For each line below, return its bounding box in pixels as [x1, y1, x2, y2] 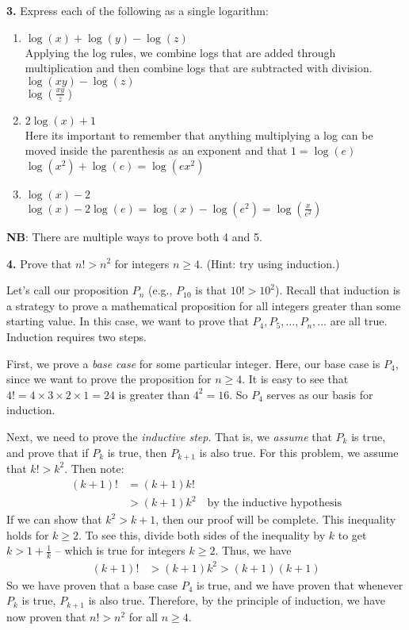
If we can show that [6, 511, 102, 528]
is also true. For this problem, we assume [199, 444, 399, 460]
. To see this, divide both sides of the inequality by [78, 526, 326, 543]
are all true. [330, 313, 388, 329]
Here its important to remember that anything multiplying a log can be [25, 126, 373, 143]
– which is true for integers [55, 542, 185, 559]
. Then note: [64, 459, 124, 476]
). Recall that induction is [274, 282, 401, 298]
